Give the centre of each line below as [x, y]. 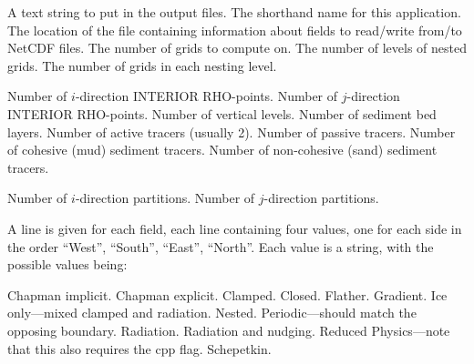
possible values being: [67, 264]
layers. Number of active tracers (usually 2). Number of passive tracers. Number [232, 131]
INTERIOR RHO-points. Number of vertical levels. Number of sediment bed [222, 113]
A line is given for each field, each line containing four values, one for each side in [235, 228]
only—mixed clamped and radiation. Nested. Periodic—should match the [212, 313]
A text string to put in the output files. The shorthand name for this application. [234, 12]
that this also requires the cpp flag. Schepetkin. [139, 348]
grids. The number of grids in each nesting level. [142, 65]
